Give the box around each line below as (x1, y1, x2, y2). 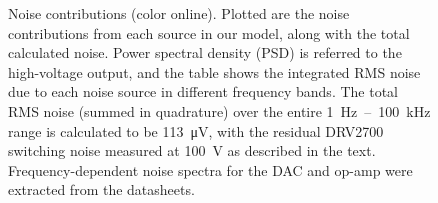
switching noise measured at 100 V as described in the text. (8, 140, 376, 161)
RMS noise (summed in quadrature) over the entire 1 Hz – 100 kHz (8, 100, 431, 121)
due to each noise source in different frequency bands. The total (8, 81, 398, 102)
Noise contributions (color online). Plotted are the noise (8, 3, 350, 23)
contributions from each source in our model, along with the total (8, 22, 410, 43)
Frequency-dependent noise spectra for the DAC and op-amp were (8, 159, 413, 180)
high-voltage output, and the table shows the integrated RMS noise (8, 61, 421, 82)
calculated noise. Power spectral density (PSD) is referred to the (8, 42, 402, 63)
